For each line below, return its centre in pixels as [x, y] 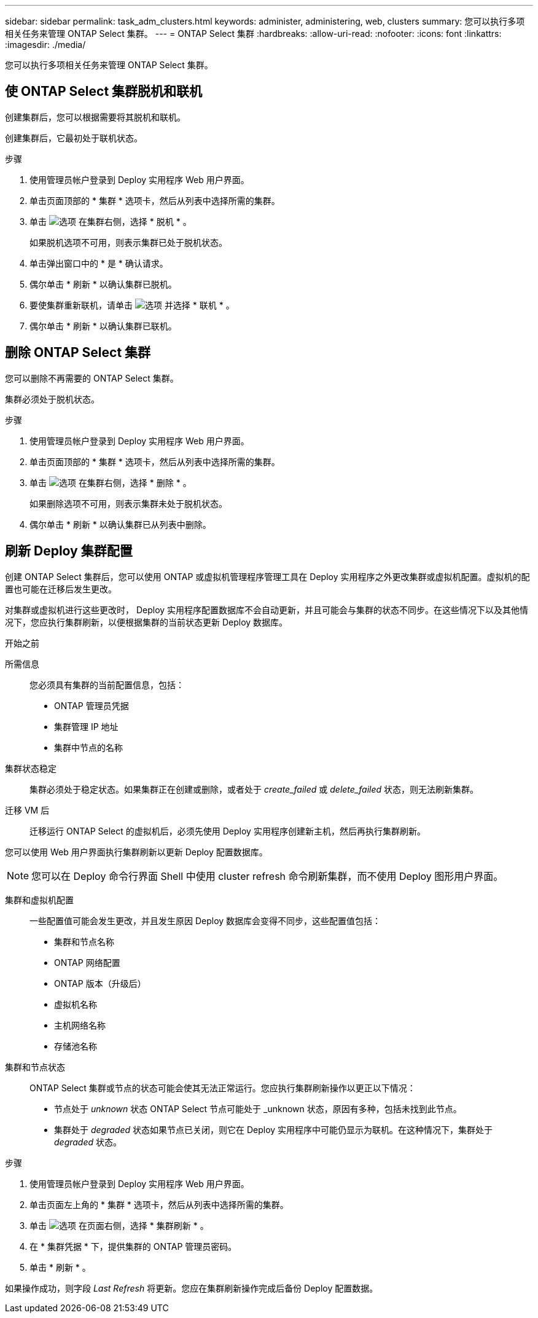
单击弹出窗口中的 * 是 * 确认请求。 [99, 263]
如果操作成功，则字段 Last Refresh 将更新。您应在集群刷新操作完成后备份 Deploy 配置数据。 [192, 1288]
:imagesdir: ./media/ [45, 45]
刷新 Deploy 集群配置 [69, 551]
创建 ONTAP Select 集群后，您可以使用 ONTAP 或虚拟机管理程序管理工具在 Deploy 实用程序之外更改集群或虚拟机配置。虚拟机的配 [267, 576]
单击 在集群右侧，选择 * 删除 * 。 [111, 482]
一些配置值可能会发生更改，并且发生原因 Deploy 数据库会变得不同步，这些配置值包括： [205, 920]
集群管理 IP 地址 [86, 726]
